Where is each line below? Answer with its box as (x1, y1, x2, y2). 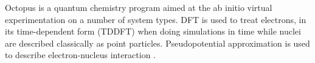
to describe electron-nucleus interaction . (5, 48, 156, 61)
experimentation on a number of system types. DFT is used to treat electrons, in (5, 13, 306, 25)
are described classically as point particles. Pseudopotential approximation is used (5, 36, 310, 49)
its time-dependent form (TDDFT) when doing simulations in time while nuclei (5, 25, 301, 38)
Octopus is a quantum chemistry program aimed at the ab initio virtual (5, 1, 272, 13)
